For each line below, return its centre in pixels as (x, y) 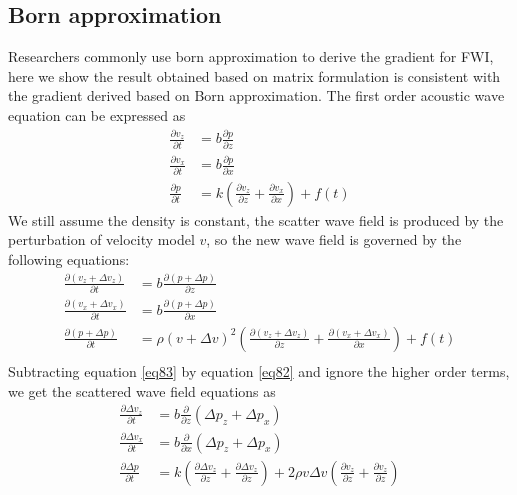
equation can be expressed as (97, 114)
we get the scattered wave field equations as (142, 390)
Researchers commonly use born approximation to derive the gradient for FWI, (251, 56)
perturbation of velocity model (101, 239)
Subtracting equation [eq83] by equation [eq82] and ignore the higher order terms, (259, 371)
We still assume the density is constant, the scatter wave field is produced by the (256, 219)
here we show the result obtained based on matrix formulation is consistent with (254, 75)
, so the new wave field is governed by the (334, 239)
